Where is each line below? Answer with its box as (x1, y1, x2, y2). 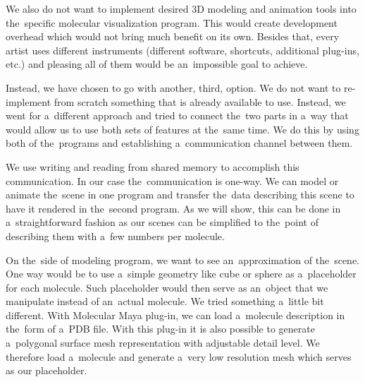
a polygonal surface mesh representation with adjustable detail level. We (6, 335, 320, 350)
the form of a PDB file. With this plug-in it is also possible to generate (6, 321, 315, 336)
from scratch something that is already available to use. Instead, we (54, 94, 346, 109)
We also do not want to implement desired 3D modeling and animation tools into (6, 1, 357, 16)
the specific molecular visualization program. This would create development (6, 15, 338, 30)
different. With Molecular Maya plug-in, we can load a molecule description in (6, 307, 345, 322)
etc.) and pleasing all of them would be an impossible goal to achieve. (6, 56, 308, 71)
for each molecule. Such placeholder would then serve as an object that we (6, 280, 328, 294)
